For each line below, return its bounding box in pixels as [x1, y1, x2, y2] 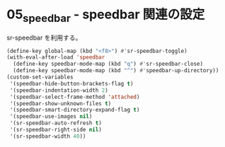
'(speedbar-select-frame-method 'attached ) [9, 93, 140, 100]
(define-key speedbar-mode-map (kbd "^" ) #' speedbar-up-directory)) [13, 67, 219, 74]
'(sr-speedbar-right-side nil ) [9, 127, 102, 134]
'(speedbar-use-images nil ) [9, 113, 93, 120]
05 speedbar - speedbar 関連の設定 [6, 6, 205, 25]
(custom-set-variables [6, 73, 74, 81]
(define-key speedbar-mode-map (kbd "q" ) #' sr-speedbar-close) [13, 61, 203, 68]
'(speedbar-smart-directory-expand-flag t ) [9, 107, 140, 114]
